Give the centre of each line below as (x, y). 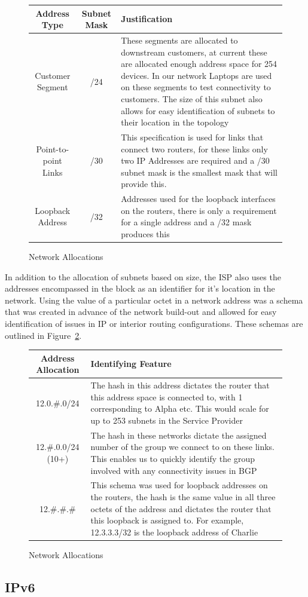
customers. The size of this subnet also (192, 98)
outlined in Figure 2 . (43, 335)
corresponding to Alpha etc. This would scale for (180, 408)
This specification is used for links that (192, 137)
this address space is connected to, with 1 (167, 397)
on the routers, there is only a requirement (199, 210)
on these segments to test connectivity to (196, 87)
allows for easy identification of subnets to (198, 110)
